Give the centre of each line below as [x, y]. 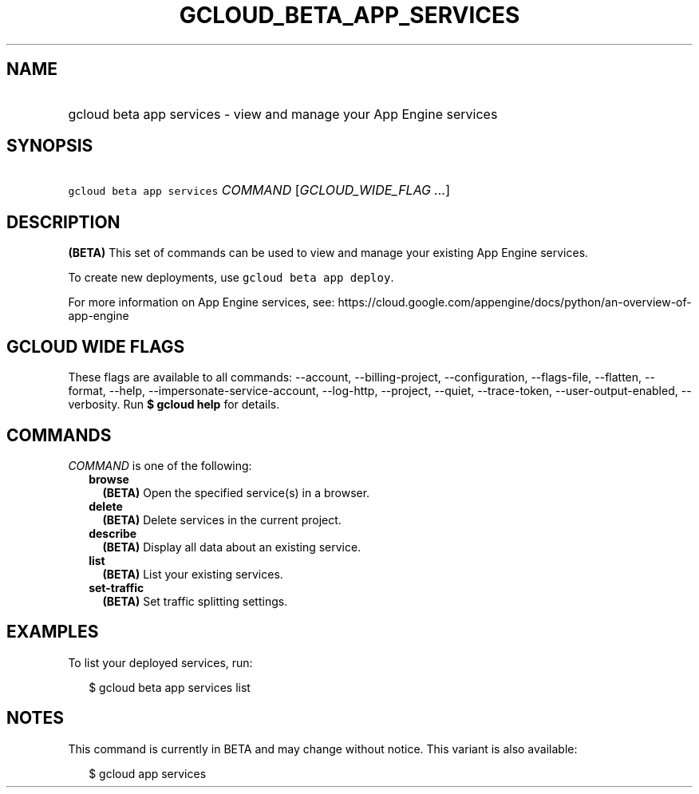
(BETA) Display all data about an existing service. [232, 547]
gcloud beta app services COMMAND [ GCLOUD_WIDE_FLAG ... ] [259, 190]
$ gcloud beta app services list [170, 687]
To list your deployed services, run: [160, 662]
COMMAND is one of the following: [160, 465]
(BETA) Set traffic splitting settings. [195, 601]
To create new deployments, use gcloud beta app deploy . [231, 278]
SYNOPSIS [50, 146]
